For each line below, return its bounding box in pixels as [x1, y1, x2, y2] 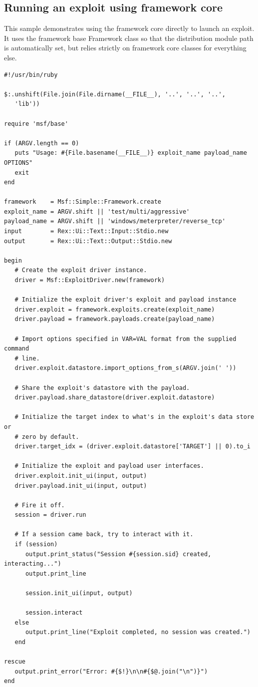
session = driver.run [14, 511, 86, 519]
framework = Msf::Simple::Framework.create [4, 198, 161, 206]
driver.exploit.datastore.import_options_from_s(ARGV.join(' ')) [14, 364, 237, 372]
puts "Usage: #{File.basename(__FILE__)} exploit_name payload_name [14, 149, 247, 157]
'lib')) [14, 100, 40, 108]
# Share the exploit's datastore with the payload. [14, 384, 190, 391]
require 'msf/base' [4, 120, 68, 127]
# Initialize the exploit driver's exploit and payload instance [14, 296, 237, 304]
